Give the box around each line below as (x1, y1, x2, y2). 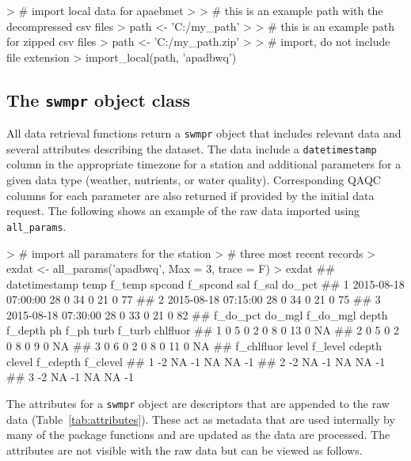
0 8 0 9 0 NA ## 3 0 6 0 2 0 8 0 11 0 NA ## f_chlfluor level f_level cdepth (6, 338, 382, 354)
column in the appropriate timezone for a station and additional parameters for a (6, 156, 401, 172)
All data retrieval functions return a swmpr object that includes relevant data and (6, 125, 401, 142)
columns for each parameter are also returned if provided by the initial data (6, 187, 375, 203)
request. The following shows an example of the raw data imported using (6, 202, 360, 219)
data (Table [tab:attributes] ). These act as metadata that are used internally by (6, 410, 395, 427)
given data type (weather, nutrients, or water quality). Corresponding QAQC (6, 172, 381, 188)
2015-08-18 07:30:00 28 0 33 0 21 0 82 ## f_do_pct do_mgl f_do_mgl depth (6, 306, 388, 323)
